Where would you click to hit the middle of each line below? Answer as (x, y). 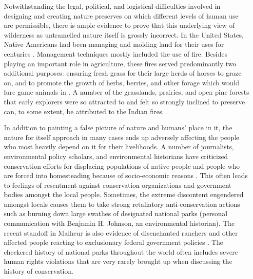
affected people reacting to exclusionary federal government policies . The (114, 242)
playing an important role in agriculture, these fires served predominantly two (120, 63)
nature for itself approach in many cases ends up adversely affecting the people (122, 137)
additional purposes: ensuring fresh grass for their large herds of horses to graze (123, 73)
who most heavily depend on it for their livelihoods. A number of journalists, (119, 147)
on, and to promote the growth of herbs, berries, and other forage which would (122, 82)
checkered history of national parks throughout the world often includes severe (121, 251)
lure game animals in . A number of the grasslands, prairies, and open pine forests (126, 92)
